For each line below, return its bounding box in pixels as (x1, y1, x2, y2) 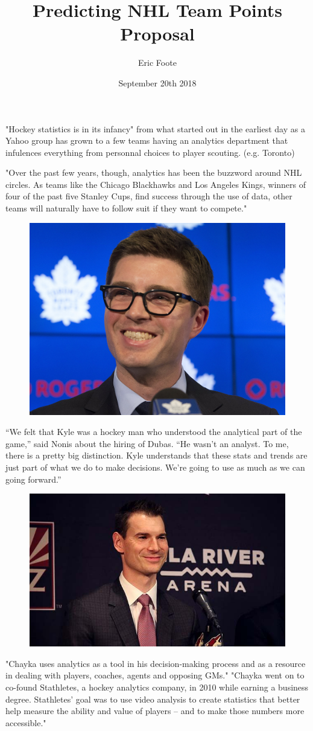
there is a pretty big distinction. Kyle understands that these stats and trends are (5, 449, 308, 462)
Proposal (120, 21, 195, 46)
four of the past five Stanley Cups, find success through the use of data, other (5, 190, 292, 202)
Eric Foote (138, 56, 177, 69)
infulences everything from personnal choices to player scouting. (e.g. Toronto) (5, 146, 295, 158)
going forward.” (5, 472, 62, 485)
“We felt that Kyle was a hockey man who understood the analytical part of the (5, 425, 302, 438)
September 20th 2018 (118, 76, 197, 89)
